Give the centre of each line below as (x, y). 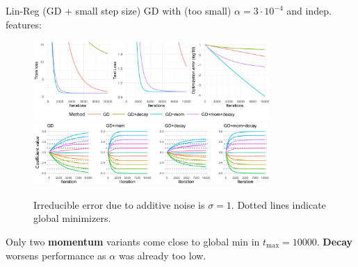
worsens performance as (56, 255)
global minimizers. (72, 218)
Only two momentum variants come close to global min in (133, 241)
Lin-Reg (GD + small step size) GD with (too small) (119, 10)
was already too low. (162, 255)
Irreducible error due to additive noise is (119, 204)
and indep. (309, 10)
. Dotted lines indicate (278, 204)
